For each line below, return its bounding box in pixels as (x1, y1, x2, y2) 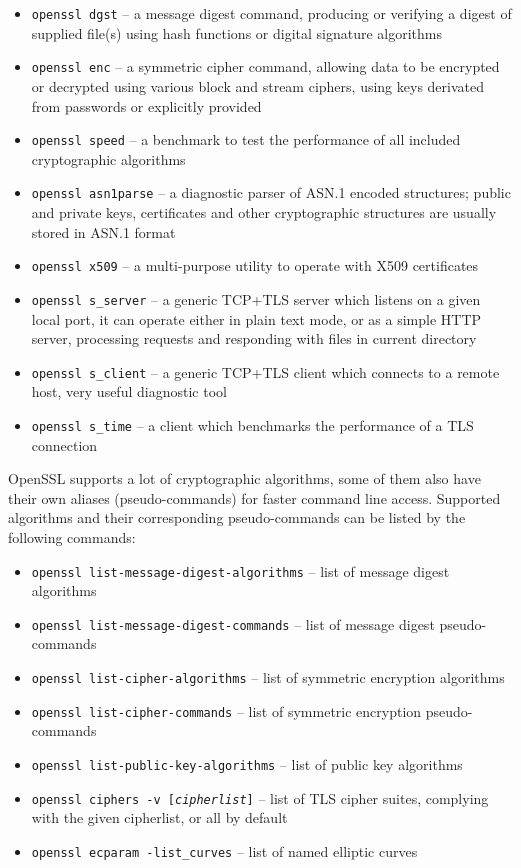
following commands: (8, 526, 136, 547)
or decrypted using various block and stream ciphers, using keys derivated (31, 75, 484, 96)
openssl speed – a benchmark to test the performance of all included (31, 129, 461, 150)
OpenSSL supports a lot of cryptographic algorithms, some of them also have (8, 468, 481, 489)
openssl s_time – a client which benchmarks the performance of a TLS (31, 414, 474, 435)
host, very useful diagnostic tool (31, 381, 227, 402)
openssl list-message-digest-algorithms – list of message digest (31, 560, 450, 581)
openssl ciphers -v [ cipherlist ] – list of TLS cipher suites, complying (31, 787, 489, 808)
